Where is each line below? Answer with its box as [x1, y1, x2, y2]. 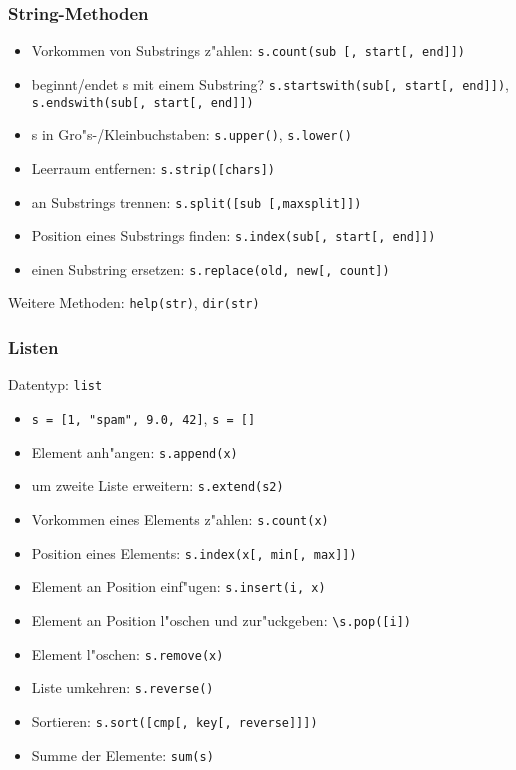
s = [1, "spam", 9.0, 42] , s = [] [31, 408, 256, 428]
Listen [8, 335, 59, 360]
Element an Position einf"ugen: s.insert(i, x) [31, 576, 326, 597]
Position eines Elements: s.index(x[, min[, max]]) [31, 542, 357, 563]
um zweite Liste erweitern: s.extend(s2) [31, 475, 284, 496]
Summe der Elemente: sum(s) [31, 744, 214, 765]
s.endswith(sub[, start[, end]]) [31, 95, 254, 110]
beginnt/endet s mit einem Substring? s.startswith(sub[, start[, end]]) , [31, 73, 509, 94]
